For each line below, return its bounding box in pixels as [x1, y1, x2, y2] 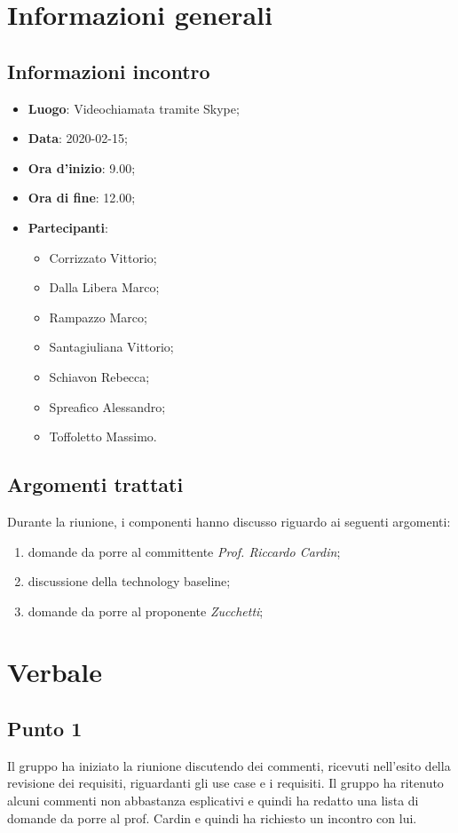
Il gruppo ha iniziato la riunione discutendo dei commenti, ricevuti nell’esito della [7, 756, 451, 774]
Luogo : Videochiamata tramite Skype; [28, 99, 240, 117]
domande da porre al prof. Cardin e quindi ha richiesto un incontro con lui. [7, 808, 417, 827]
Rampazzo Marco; [49, 307, 147, 326]
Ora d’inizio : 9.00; [28, 158, 136, 177]
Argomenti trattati [7, 471, 184, 498]
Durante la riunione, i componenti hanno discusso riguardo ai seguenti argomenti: [7, 512, 451, 530]
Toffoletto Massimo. [49, 427, 157, 446]
